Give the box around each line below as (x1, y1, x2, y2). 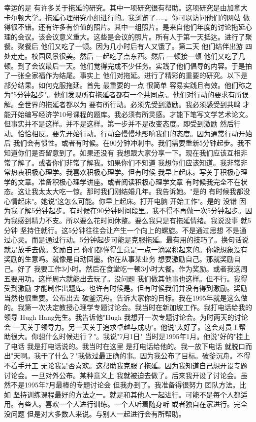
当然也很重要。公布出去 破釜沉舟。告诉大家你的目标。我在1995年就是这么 (4, 292, 241, 303)
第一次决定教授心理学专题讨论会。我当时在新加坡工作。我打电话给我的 (24, 302, 252, 312)
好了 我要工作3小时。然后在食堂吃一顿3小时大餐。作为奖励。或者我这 (17, 264, 241, 274)
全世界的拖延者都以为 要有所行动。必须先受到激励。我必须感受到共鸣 (17, 99, 241, 109)
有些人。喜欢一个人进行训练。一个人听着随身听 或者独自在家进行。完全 (17, 399, 248, 409)
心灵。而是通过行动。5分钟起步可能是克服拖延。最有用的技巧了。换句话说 (10, 234, 249, 245)
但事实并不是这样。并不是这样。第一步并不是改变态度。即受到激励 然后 (4, 118, 234, 129)
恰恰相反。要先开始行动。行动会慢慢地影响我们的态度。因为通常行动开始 (17, 128, 252, 138)
